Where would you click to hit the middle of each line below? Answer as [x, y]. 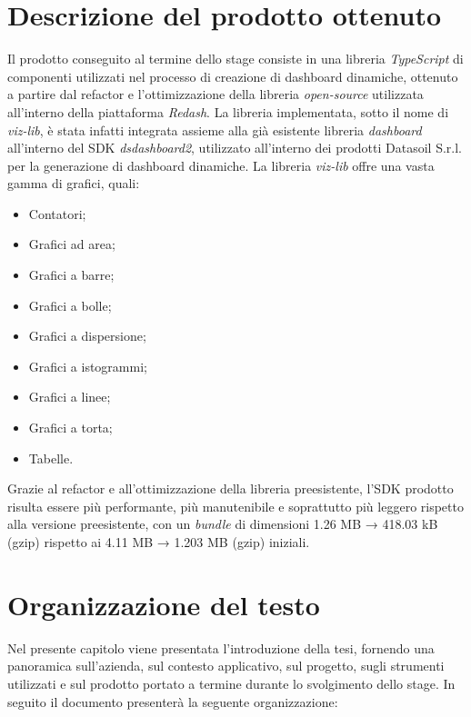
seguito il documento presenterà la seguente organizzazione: [173, 701]
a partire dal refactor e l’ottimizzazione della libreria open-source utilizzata [215, 94]
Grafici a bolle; [70, 305]
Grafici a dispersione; [87, 336]
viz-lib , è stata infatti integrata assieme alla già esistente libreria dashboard [215, 129]
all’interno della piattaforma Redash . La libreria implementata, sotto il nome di [228, 111]
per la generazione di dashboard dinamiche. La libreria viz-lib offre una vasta [221, 165]
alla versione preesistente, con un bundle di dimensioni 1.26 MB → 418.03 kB [223, 524]
